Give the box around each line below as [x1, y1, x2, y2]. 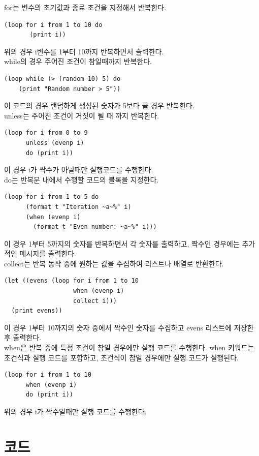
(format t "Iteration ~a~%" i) [25, 203, 132, 210]
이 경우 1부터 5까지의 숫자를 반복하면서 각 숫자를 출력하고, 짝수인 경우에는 [4, 238, 240, 249]
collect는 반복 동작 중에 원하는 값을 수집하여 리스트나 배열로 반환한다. [4, 258, 224, 268]
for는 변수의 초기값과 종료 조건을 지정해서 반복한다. [4, 2, 167, 12]
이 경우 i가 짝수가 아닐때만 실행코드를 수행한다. [4, 164, 153, 175]
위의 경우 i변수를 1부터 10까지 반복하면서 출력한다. [4, 46, 164, 56]
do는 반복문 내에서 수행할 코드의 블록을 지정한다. [4, 174, 159, 185]
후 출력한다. [4, 332, 41, 343]
